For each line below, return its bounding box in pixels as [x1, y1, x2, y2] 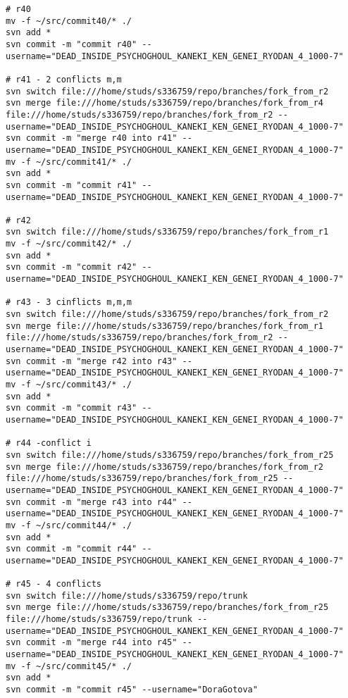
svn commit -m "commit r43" [6, 403, 137, 413]
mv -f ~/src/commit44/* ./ [6, 520, 132, 530]
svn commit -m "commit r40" [6, 39, 137, 49]
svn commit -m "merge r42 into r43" [6, 356, 178, 366]
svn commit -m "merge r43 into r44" [6, 497, 178, 507]
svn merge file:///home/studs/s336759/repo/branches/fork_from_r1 [6, 320, 324, 331]
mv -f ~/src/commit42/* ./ [6, 239, 132, 249]
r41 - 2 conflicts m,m [15, 74, 122, 85]
